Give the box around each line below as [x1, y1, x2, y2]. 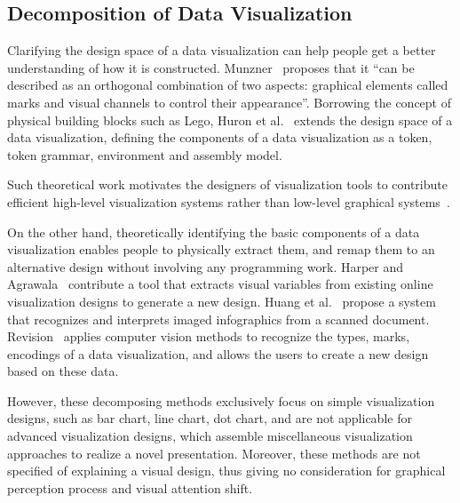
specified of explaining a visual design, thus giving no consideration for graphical [7, 461, 446, 480]
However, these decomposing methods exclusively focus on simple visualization [7, 391, 435, 410]
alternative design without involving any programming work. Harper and [7, 257, 404, 275]
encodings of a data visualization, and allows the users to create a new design [7, 344, 429, 363]
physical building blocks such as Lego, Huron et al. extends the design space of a [7, 110, 453, 129]
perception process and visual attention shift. [7, 478, 253, 497]
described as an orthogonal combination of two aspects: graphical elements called [7, 76, 448, 94]
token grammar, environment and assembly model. [7, 145, 282, 164]
